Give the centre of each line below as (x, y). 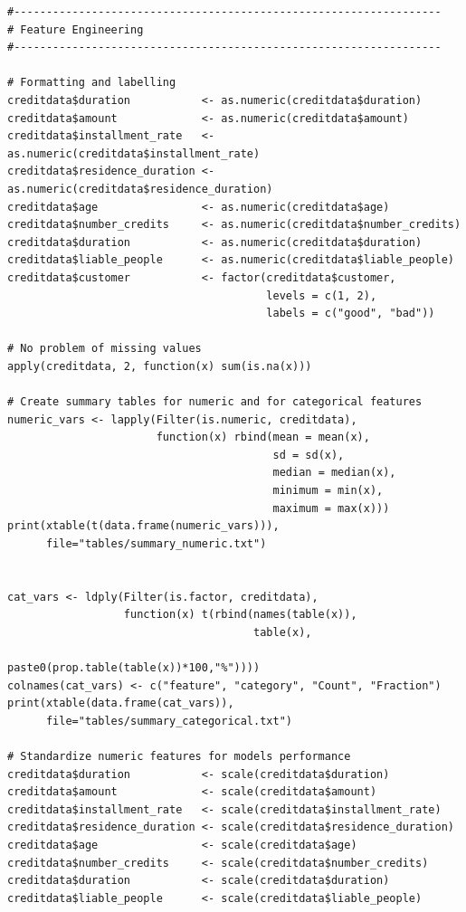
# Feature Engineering (76, 29)
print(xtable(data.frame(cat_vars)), (121, 703)
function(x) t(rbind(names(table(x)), (240, 615)
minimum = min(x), (328, 491)
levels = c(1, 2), (322, 295)
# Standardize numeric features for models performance (179, 756)
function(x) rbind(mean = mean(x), (263, 437)
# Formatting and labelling (92, 83)
